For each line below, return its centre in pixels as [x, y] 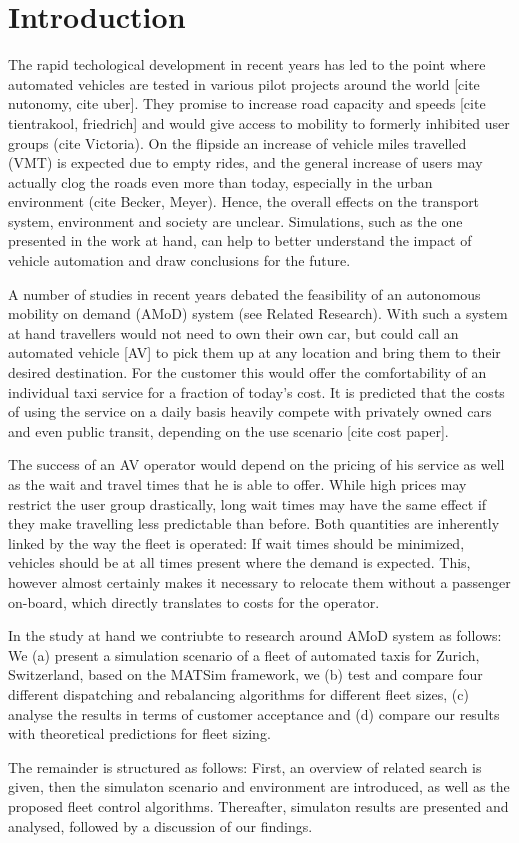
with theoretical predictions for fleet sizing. [139, 733]
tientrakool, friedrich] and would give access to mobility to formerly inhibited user [259, 122]
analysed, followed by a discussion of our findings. [160, 825]
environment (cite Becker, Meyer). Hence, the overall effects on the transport [244, 201]
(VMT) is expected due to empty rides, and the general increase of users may [245, 162]
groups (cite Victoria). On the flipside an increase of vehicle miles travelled [237, 142]
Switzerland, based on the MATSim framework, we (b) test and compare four [245, 674]
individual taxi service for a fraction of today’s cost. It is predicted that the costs [256, 391]
